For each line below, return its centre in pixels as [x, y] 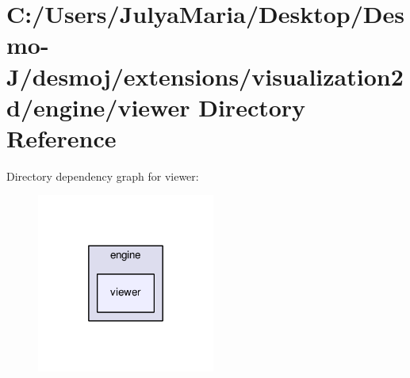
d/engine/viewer [98, 107]
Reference [61, 137]
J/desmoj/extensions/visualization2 [205, 76]
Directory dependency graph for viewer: [103, 176]
